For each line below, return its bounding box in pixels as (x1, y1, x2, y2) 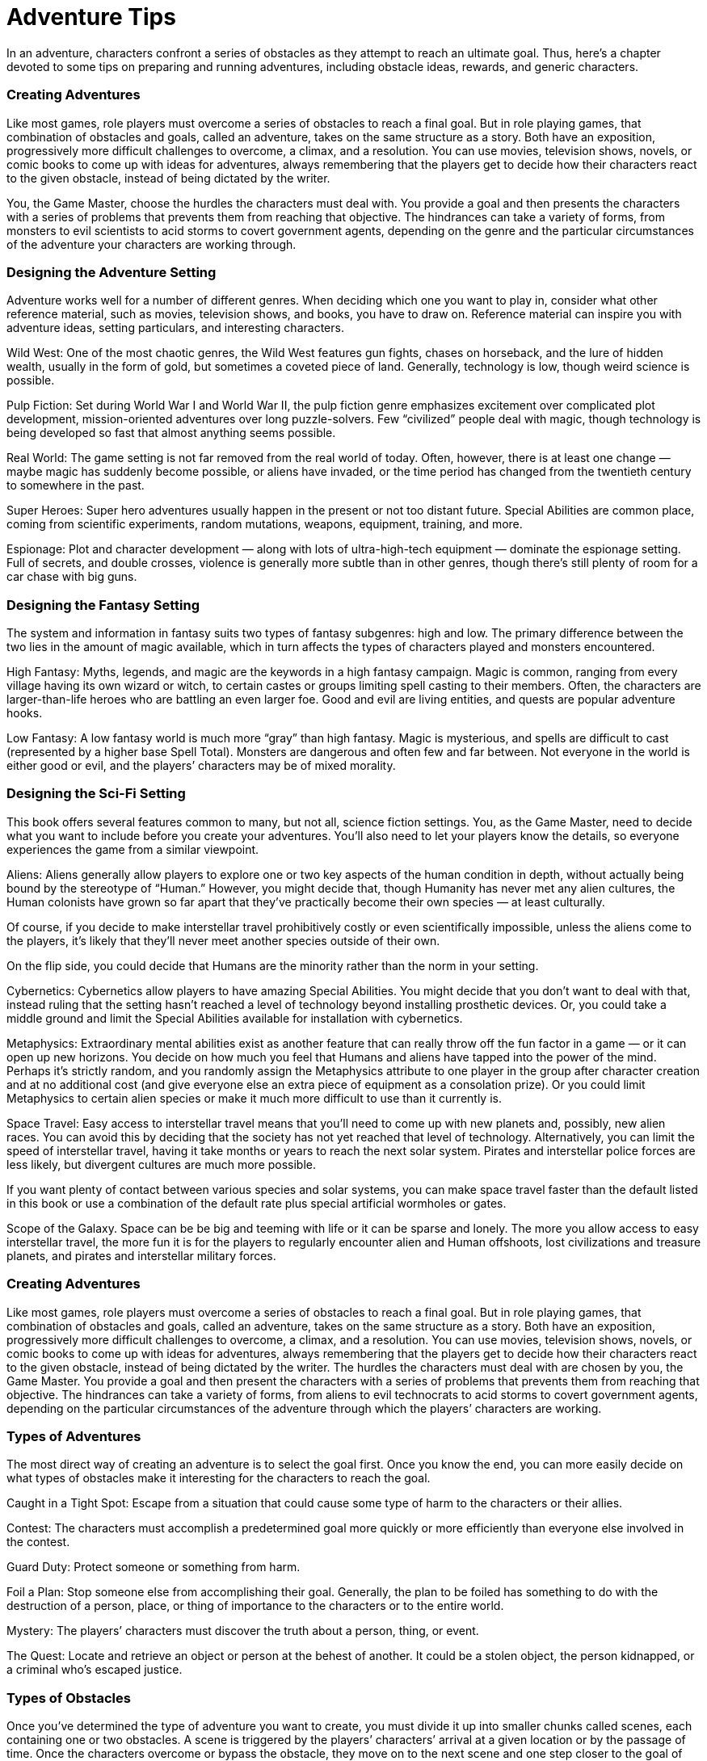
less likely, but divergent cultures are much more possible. (6, 1157, 317, 1171)
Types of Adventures (6, 1427, 141, 1444)
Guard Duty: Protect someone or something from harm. (6, 1560, 301, 1574)
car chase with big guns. (6, 569, 137, 584)
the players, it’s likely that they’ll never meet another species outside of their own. (6, 933, 440, 948)
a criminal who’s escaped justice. (6, 1662, 183, 1677)
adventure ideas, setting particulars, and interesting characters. (6, 321, 344, 335)
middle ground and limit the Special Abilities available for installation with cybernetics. (6, 1011, 463, 1025)
